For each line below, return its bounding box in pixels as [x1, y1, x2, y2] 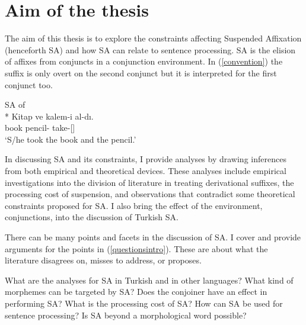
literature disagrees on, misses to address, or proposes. [5, 254, 202, 266]
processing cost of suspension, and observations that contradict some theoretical [5, 188, 295, 200]
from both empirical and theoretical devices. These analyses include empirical [5, 165, 286, 177]
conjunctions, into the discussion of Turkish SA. [5, 211, 179, 223]
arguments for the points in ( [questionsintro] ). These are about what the [5, 242, 268, 255]
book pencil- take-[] [5, 121, 75, 134]
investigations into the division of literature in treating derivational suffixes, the [5, 176, 294, 188]
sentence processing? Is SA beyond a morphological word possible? [5, 308, 247, 321]
